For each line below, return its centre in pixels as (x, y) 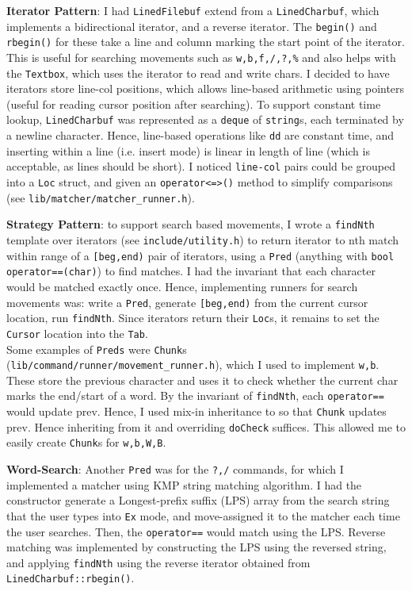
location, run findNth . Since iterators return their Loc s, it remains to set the (193, 318)
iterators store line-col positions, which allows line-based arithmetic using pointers (206, 88)
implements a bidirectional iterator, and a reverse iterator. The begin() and (192, 26)
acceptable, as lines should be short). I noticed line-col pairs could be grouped (201, 166)
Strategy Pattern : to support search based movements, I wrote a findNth (191, 224)
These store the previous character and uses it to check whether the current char (202, 380)
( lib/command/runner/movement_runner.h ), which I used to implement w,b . (193, 365)
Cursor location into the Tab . (77, 333)
